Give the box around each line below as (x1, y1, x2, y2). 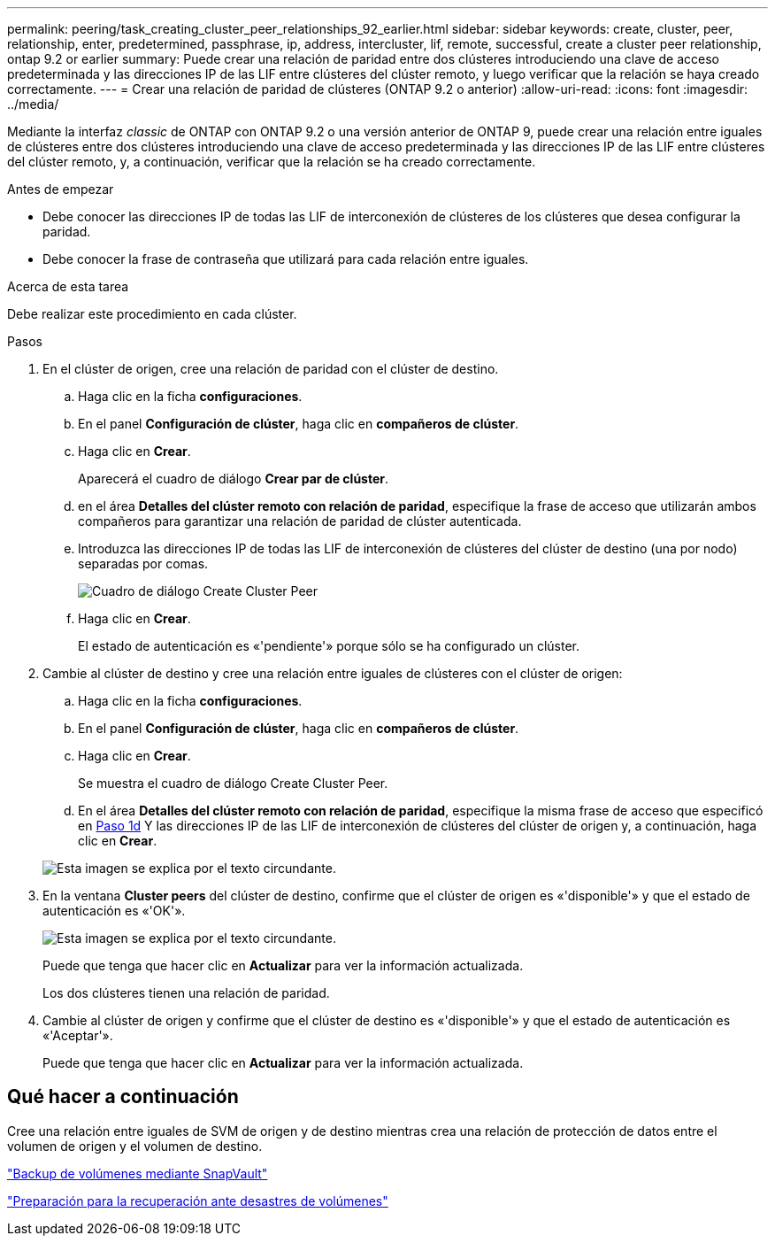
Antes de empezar (7, 181, 114, 197)
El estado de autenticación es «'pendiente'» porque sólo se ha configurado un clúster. (78, 638, 580, 653)
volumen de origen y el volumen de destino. (7, 1138, 263, 1154)
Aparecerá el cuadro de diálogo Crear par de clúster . (78, 471, 389, 486)
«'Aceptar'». (42, 1028, 113, 1043)
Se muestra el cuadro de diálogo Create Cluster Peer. (78, 776, 388, 791)
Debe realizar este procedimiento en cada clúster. (7, 306, 297, 321)
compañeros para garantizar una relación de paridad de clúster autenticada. (78, 513, 522, 529)
